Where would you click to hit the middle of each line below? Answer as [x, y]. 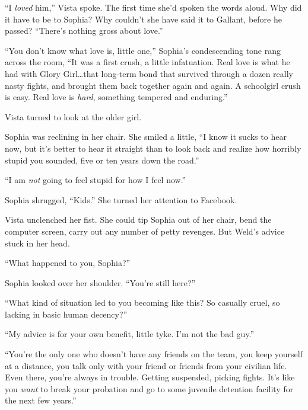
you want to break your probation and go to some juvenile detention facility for [149, 388]
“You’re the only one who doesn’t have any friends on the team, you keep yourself [154, 354]
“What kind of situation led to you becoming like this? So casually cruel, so [142, 302]
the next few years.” [41, 400]
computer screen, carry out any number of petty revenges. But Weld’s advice [145, 231]
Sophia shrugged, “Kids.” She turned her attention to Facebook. [121, 199]
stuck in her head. [37, 243]
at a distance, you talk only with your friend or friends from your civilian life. [146, 365]
